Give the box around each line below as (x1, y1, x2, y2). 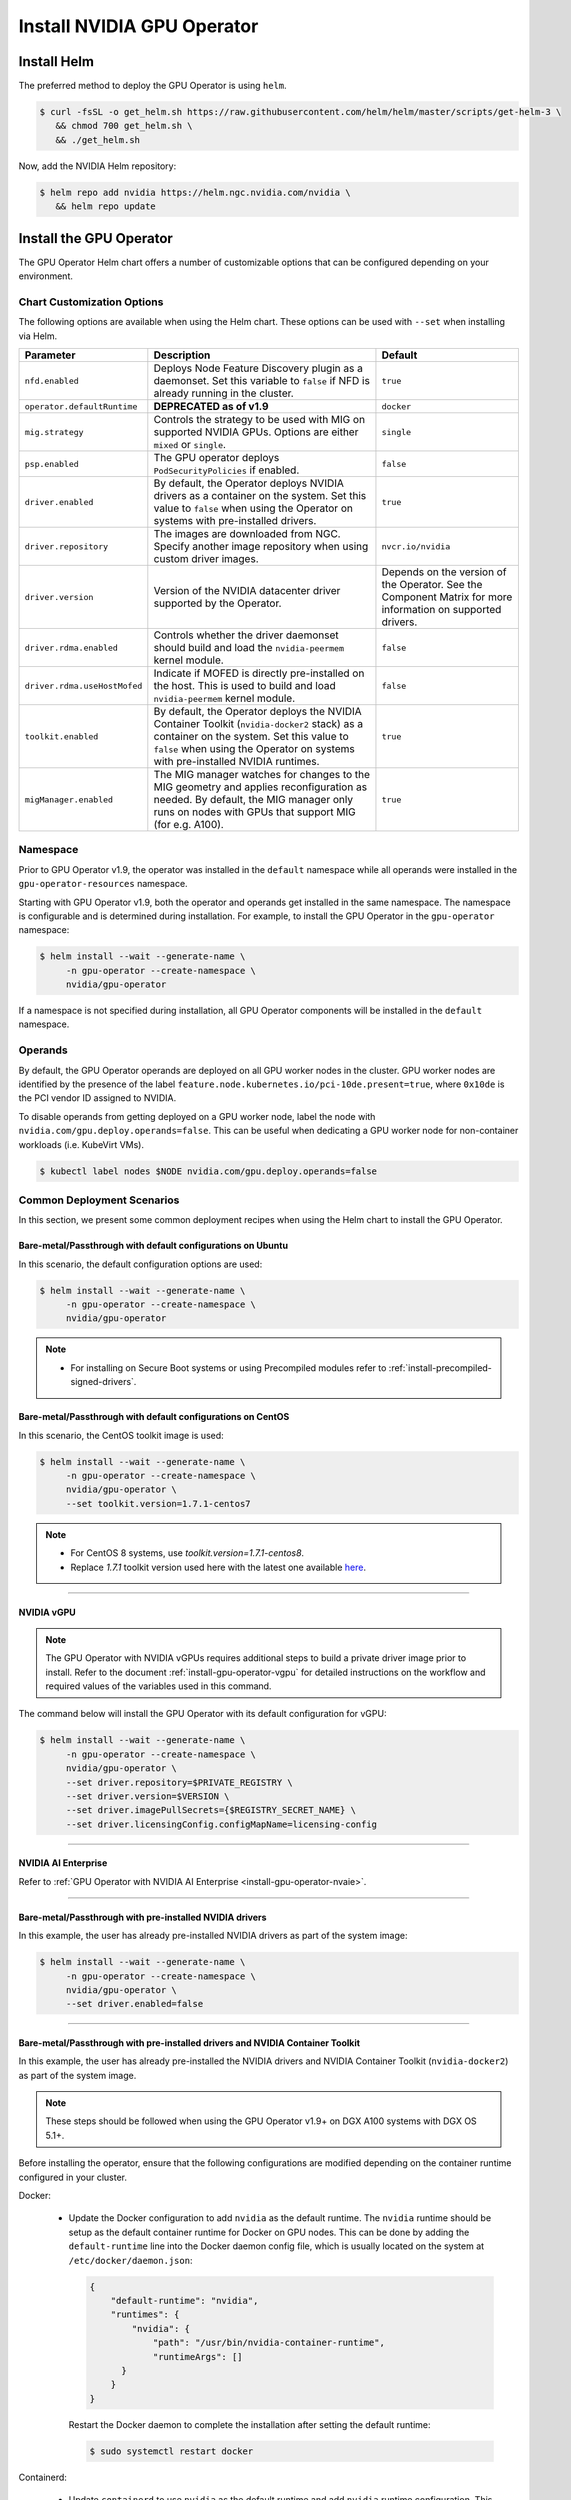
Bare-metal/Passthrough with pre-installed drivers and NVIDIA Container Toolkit (18, 2036, 360, 2049)
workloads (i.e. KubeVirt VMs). (18, 1138, 145, 1150)
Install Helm (18, 53, 95, 70)
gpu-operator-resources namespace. (18, 878, 189, 890)
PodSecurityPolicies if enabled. (153, 463, 300, 477)
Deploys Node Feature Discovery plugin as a (153, 361, 364, 375)
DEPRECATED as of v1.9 (153, 400, 269, 413)
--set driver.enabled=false (65, 1998, 204, 2010)
